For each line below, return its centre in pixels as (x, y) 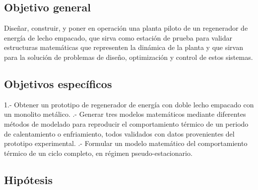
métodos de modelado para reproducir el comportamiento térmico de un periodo (126, 123)
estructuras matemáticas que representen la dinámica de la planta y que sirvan (124, 47)
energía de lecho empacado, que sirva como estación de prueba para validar (118, 37)
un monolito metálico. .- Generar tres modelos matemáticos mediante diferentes (125, 114)
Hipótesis (28, 179)
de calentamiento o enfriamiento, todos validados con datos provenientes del (119, 133)
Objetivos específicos (58, 83)
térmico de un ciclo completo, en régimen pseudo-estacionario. (98, 153)
